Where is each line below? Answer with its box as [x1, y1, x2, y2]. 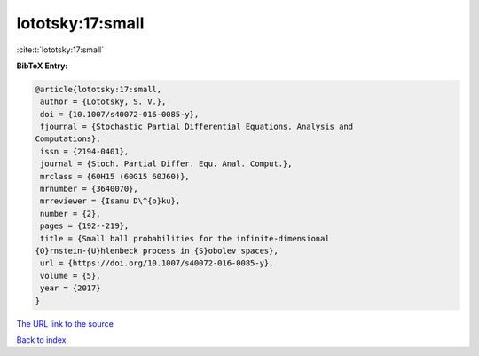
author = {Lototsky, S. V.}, [40, 97, 167, 107]
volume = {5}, [40, 271, 101, 281]
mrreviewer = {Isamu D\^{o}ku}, [40, 196, 181, 206]
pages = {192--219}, [40, 221, 130, 231]
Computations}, [35, 134, 101, 144]
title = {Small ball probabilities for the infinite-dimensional [40, 233, 330, 243]
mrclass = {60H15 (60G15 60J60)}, [40, 171, 190, 181]
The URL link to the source [16, 318, 114, 328]
